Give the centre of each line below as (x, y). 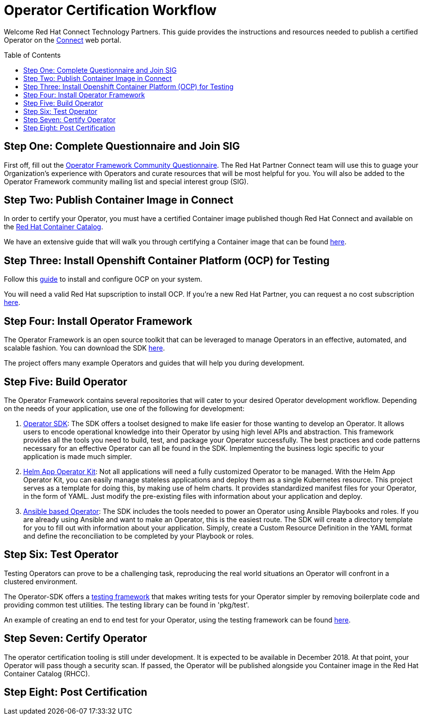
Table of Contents (32, 55)
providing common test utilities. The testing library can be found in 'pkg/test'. (127, 605)
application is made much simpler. (78, 456)
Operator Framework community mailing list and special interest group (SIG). (126, 181)
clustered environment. (41, 581)
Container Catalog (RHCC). (47, 673)
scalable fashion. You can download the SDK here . (85, 348)
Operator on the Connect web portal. (63, 40)
